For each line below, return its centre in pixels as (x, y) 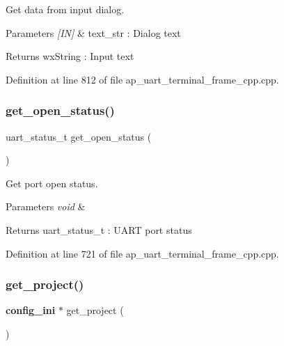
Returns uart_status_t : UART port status (99, 229)
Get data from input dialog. (65, 9)
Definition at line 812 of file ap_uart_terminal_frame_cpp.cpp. (142, 79)
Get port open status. (52, 183)
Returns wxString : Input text (70, 56)
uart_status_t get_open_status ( (79, 136)
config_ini (31, 310)
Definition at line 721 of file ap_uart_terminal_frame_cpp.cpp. (142, 253)
